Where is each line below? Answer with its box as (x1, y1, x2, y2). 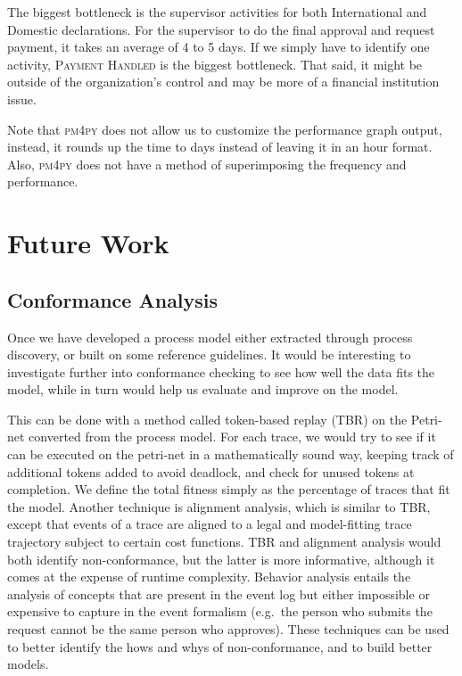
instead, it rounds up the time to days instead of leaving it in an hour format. (7, 137, 433, 156)
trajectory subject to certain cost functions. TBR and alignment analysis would (7, 532, 441, 551)
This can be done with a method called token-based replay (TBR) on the (7, 409, 408, 428)
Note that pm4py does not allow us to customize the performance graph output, (7, 120, 442, 138)
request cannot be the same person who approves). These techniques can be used (7, 620, 450, 639)
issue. (7, 89, 37, 108)
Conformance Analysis (7, 285, 219, 313)
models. (7, 655, 49, 673)
